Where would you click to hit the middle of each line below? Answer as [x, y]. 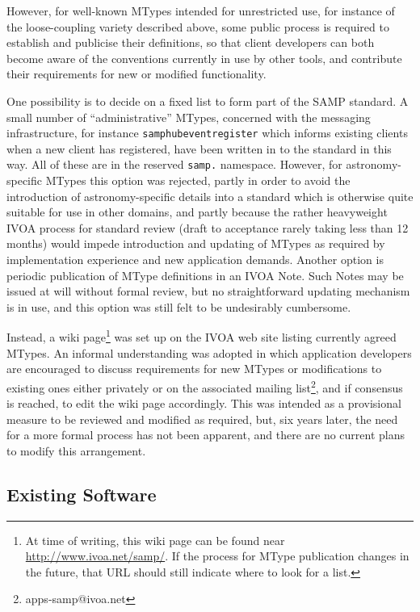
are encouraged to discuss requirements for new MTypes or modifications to [194, 369]
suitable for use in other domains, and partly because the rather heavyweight [197, 212]
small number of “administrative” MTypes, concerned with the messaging [189, 117]
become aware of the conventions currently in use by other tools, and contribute [204, 58]
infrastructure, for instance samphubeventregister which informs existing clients [207, 133]
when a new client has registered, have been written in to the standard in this [199, 148]
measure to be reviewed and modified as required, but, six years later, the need [202, 419]
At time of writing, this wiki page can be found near [155, 540]
